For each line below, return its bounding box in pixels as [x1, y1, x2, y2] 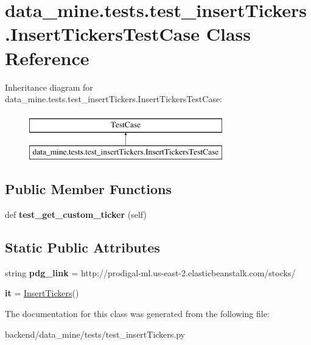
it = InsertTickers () [5, 287, 79, 299]
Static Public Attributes [5, 238, 160, 257]
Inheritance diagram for [5, 80, 93, 93]
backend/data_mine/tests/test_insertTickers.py [5, 327, 186, 340]
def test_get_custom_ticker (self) [5, 208, 147, 221]
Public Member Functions [5, 179, 172, 198]
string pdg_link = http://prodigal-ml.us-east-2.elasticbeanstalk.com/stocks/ [5, 266, 296, 279]
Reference [5, 45, 89, 70]
